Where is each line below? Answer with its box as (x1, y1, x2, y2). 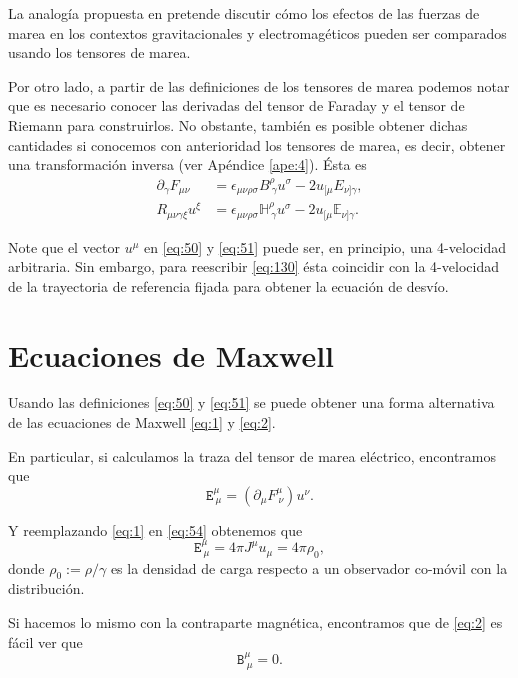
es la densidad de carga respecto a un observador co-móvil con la (110, 557, 508, 578)
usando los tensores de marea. (8, 42, 191, 63)
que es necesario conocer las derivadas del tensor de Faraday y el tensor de (8, 95, 465, 116)
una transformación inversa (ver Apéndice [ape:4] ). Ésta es (8, 154, 367, 175)
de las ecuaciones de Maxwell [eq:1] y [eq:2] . (8, 412, 276, 433)
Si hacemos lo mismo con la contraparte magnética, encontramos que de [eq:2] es (8, 612, 503, 633)
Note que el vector (8, 236, 121, 257)
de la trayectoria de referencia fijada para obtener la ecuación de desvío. (8, 275, 449, 296)
